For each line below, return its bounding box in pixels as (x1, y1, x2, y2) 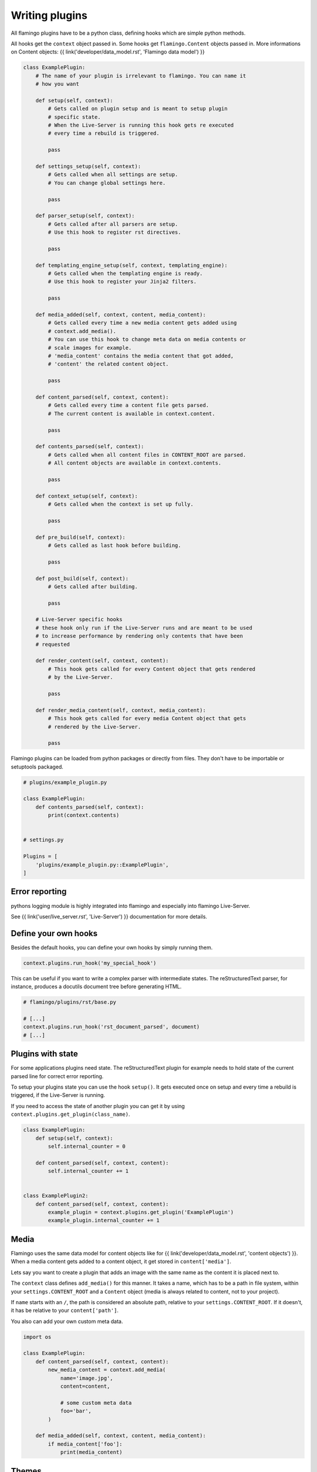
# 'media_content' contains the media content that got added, (48, 352, 234, 359)
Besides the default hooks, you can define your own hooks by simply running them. (11, 944, 213, 951)
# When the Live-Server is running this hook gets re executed (48, 122, 234, 129)
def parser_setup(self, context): (35, 213, 135, 219)
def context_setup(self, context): (35, 492, 138, 499)
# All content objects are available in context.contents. (48, 460, 222, 466)
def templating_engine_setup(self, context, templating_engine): (35, 262, 228, 268)
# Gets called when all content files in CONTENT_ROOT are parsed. (48, 451, 247, 458)
